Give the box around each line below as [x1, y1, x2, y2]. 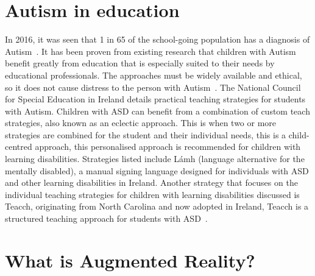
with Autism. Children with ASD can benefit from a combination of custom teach [5, 104, 310, 117]
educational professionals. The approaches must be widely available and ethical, [5, 68, 302, 81]
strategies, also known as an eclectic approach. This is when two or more [5, 116, 277, 129]
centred [5, 140, 32, 153]
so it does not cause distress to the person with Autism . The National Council [5, 80, 301, 93]
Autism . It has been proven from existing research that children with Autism [5, 44, 296, 57]
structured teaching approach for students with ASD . [5, 212, 208, 225]
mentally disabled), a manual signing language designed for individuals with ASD [5, 164, 309, 177]
